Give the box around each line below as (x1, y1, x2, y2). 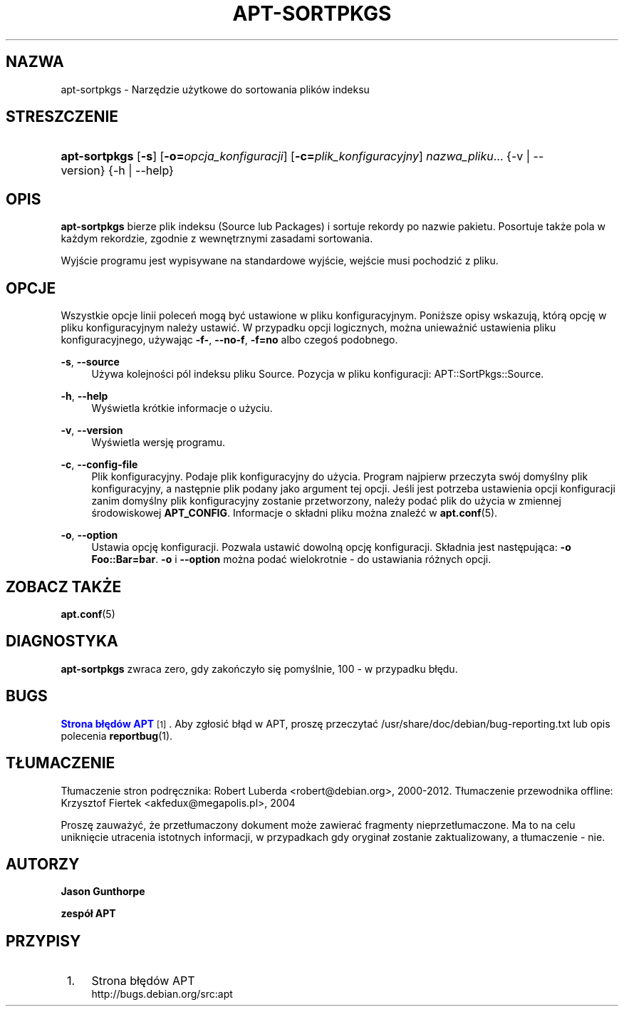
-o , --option (61, 529, 118, 542)
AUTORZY (6, 854, 80, 873)
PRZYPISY (6, 931, 81, 950)
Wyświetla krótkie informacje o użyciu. (91, 402, 273, 415)
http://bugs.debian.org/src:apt (91, 988, 233, 1001)
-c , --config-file (61, 458, 138, 471)
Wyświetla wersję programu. (91, 436, 226, 449)
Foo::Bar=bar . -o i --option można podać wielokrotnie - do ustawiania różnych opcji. (91, 553, 492, 566)
